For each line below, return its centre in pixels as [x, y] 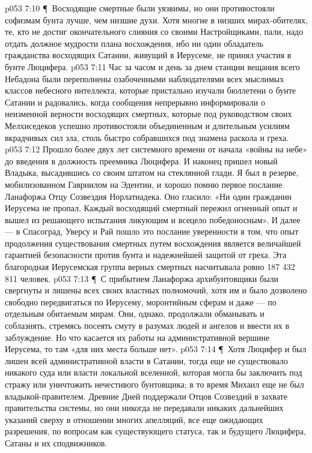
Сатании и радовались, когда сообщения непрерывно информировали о [135, 102]
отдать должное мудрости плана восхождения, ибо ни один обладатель [134, 43]
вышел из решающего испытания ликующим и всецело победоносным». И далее [153, 219]
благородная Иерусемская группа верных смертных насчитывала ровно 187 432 [150, 267]
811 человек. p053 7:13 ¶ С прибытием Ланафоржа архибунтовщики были [142, 278]
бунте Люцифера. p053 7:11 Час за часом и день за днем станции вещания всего [152, 66]
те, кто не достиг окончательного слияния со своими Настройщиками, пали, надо [154, 31]
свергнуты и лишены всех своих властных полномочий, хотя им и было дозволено [156, 290]
